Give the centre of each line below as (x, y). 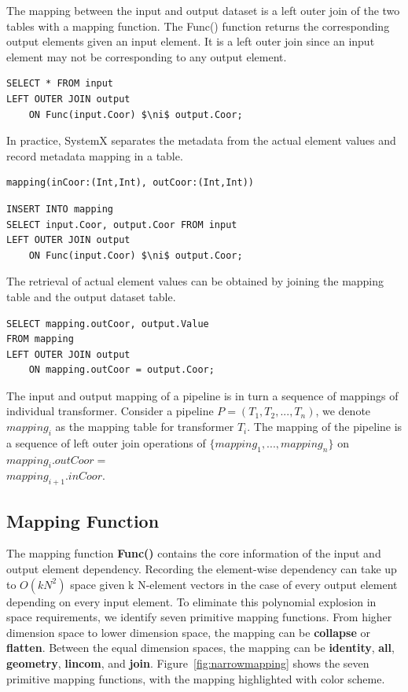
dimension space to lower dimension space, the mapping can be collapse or (188, 632)
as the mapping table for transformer (145, 427)
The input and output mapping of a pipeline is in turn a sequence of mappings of (202, 395)
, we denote (343, 411)
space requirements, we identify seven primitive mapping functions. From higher (199, 617)
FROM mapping (40, 339)
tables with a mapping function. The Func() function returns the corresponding (198, 26)
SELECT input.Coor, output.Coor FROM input (122, 225)
